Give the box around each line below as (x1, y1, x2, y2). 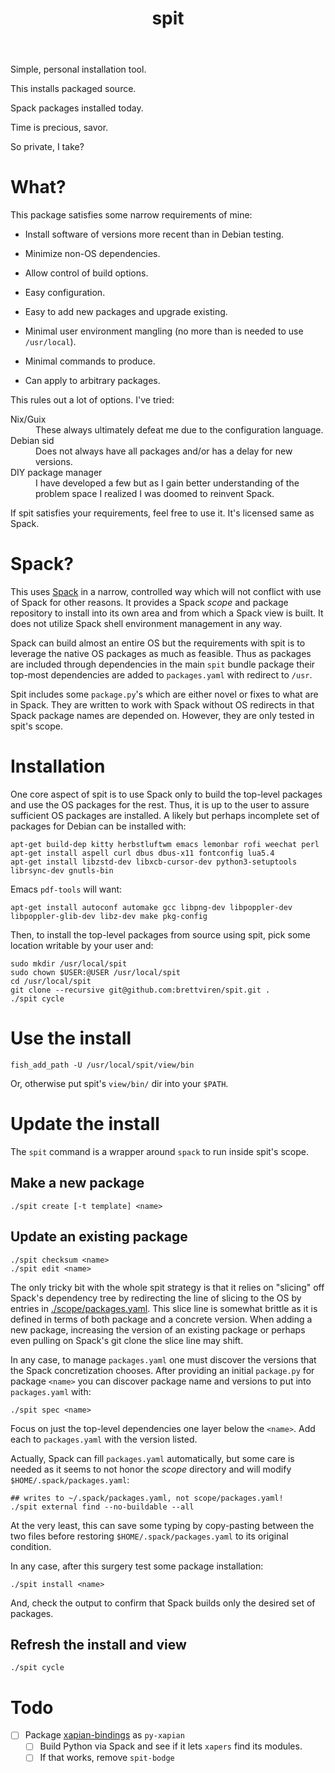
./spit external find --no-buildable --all (10, 1502, 195, 1512)
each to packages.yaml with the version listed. (10, 1433, 198, 1445)
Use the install (10, 1027, 132, 1050)
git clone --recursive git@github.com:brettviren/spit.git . (10, 985, 271, 995)
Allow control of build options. (24, 267, 149, 279)
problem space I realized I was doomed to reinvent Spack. (35, 488, 275, 500)
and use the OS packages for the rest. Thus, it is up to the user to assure (10, 799, 310, 811)
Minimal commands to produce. (24, 355, 156, 367)
